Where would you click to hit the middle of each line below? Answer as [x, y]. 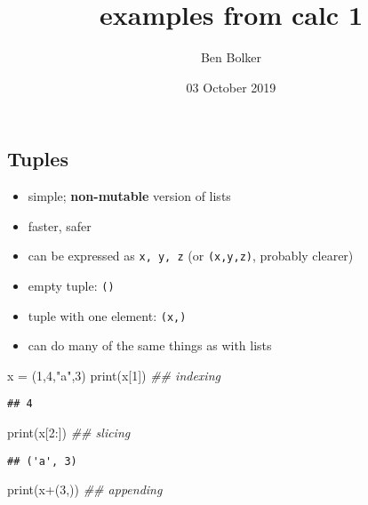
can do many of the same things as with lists [150, 345]
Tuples [38, 159]
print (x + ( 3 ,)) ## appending [85, 489]
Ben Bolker [231, 57]
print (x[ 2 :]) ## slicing [69, 433]
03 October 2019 [231, 87]
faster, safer [60, 225]
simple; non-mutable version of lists [129, 196]
